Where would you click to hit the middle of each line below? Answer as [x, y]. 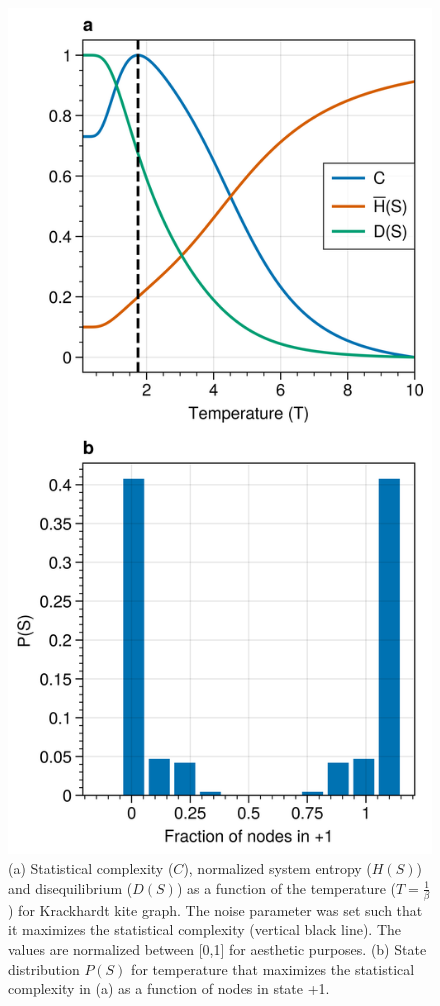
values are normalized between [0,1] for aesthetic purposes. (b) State [217, 949]
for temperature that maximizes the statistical [273, 968]
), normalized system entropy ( [277, 867]
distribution [44, 968]
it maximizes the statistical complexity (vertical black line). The [205, 929]
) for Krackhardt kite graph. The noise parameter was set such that [215, 909]
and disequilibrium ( [70, 887]
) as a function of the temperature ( [286, 887]
